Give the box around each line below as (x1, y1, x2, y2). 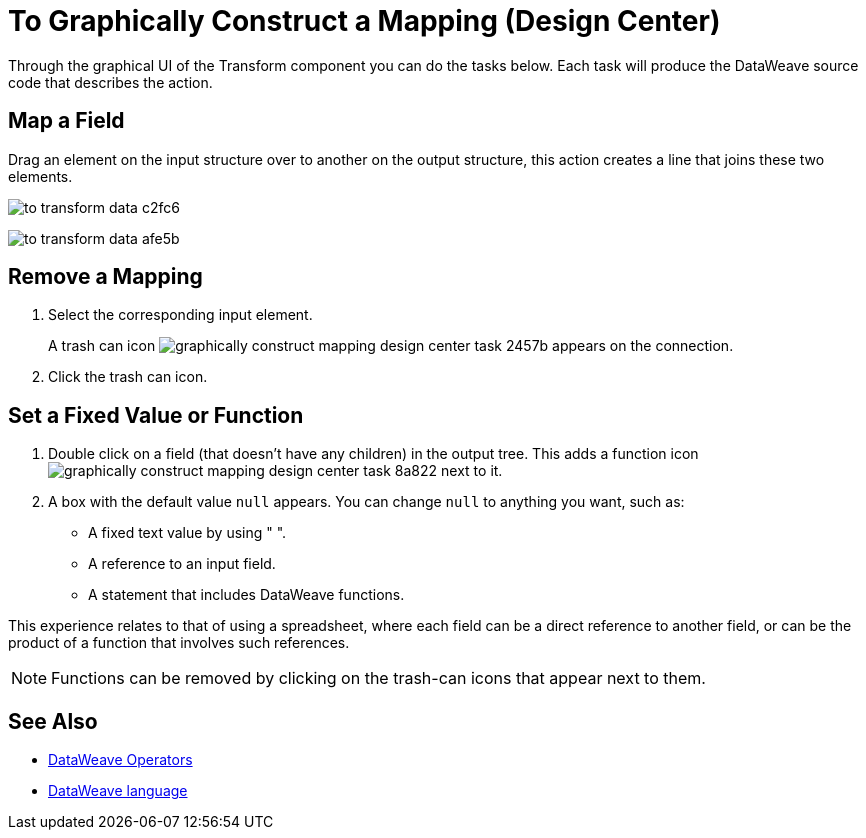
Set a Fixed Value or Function (8, 402, 304, 428)
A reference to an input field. (88, 555, 276, 573)
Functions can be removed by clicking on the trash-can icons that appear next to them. (51, 668, 706, 689)
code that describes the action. (8, 73, 213, 91)
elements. (8, 167, 73, 185)
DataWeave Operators (48, 751, 193, 769)
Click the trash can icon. (48, 368, 208, 386)
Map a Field (8, 108, 125, 134)
